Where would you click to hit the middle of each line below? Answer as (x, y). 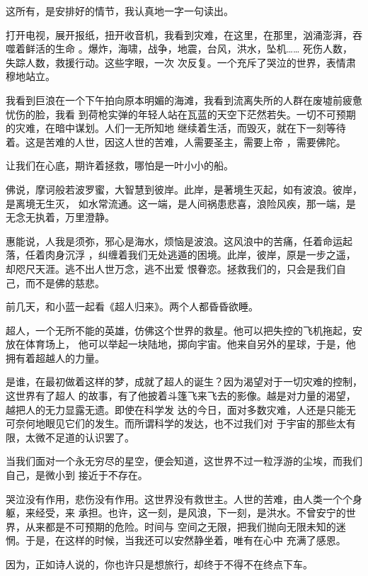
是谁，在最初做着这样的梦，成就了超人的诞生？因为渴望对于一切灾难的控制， (184, 382)
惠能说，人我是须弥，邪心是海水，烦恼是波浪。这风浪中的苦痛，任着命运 (174, 241)
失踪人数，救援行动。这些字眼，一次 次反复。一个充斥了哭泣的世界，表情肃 (181, 62)
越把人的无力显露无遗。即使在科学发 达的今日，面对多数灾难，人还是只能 (176, 409)
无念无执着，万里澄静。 (60, 217)
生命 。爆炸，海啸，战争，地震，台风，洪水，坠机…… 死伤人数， (204, 49)
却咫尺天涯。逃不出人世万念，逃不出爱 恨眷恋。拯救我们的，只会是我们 (171, 268)
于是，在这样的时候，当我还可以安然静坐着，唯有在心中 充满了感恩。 (185, 540)
